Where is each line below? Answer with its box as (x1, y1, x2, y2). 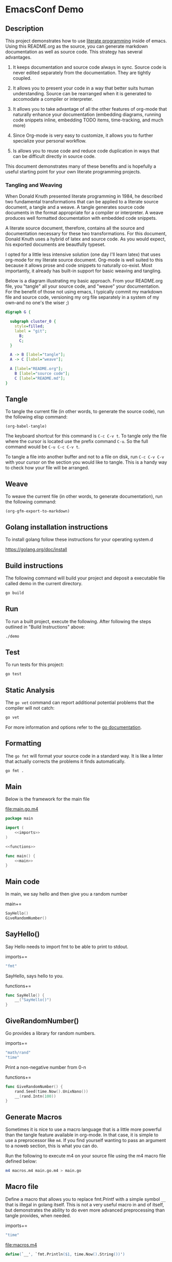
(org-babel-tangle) (5, 424, 47, 429)
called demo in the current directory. (5, 580, 83, 586)
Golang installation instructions (5, 522, 108, 531)
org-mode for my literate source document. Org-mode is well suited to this (5, 257, 163, 263)
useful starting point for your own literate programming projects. (5, 169, 141, 174)
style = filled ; (14, 324, 45, 329)
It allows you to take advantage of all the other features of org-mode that (12, 106, 167, 112)
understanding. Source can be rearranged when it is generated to (12, 91, 152, 96)
